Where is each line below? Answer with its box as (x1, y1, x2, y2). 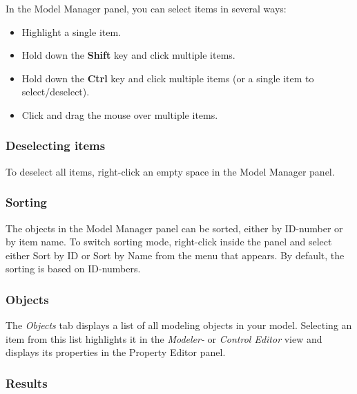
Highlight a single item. (21, 24, 121, 39)
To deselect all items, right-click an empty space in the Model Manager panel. (6, 164, 335, 178)
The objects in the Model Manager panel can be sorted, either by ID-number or (6, 221, 343, 235)
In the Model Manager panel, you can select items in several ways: (6, 1, 287, 15)
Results (6, 374, 48, 391)
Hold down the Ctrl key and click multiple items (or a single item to (21, 71, 314, 85)
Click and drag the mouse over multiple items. (21, 107, 218, 122)
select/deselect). (21, 84, 90, 99)
